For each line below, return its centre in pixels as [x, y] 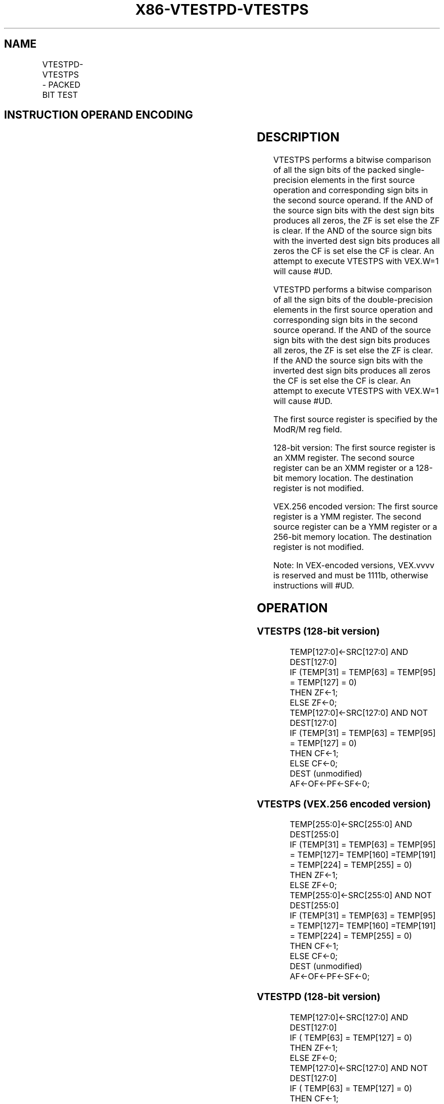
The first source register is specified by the [356, 419]
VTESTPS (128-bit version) [318, 632]
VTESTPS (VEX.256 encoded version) [344, 804]
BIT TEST [60, 95]
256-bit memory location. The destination [353, 537]
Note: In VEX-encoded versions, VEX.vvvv [354, 565]
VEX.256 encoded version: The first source [356, 507]
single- [411, 170]
